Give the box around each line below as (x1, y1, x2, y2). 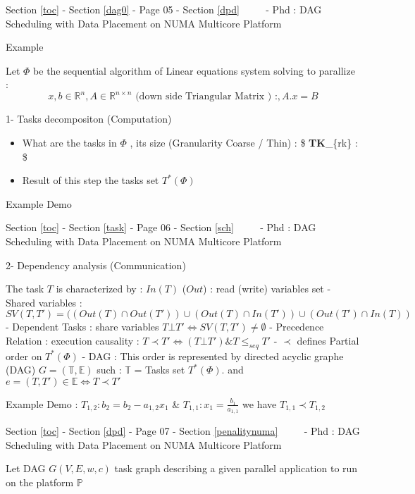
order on (6, 348, 42, 363)
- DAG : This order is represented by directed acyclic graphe (82, 348, 344, 363)
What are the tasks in (22, 135, 117, 150)
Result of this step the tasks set (22, 173, 159, 187)
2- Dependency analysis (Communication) (6, 257, 186, 272)
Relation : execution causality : (6, 333, 140, 347)
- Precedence (269, 319, 324, 334)
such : (97, 362, 122, 377)
